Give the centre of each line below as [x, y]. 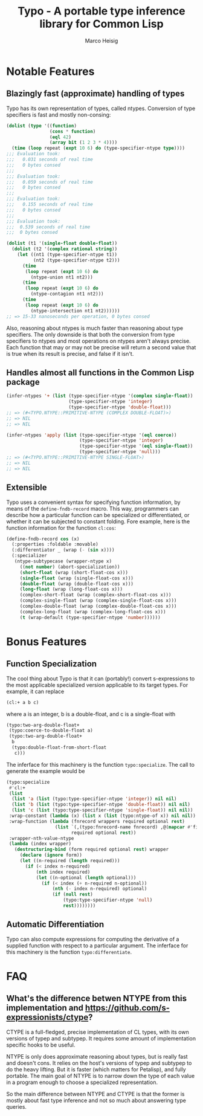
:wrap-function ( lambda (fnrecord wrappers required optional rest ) [97, 821]
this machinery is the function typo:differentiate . [69, 952]
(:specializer [29, 556]
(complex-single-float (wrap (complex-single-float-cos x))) [98, 601]
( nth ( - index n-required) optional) [100, 889]
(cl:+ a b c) [23, 702]
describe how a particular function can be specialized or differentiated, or [98, 515]
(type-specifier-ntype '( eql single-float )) [136, 446]
